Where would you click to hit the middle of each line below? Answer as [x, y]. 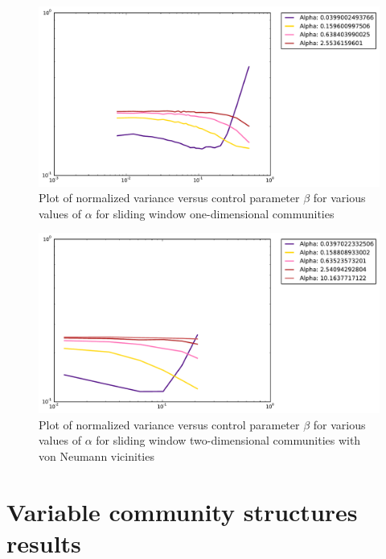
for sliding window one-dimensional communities [215, 213]
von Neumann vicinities [96, 455]
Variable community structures [182, 511]
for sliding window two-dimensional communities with [228, 440]
